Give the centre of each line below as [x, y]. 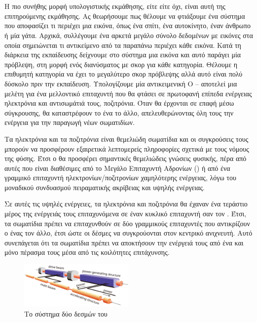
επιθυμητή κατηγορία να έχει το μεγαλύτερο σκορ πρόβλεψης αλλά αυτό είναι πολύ [124, 74]
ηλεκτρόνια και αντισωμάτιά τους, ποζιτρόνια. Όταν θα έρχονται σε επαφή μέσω [119, 103]
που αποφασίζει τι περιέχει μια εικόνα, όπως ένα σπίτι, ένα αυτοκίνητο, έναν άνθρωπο [128, 25]
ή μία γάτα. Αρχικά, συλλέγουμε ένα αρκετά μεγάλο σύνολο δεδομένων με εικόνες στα [129, 35]
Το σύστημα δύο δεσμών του [66, 313]
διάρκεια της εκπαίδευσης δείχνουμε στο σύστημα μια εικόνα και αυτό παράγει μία [123, 55]
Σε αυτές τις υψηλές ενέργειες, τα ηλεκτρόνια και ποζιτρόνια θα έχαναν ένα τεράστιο [126, 204]
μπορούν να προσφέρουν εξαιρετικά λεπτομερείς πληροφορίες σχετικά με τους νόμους [127, 148]
